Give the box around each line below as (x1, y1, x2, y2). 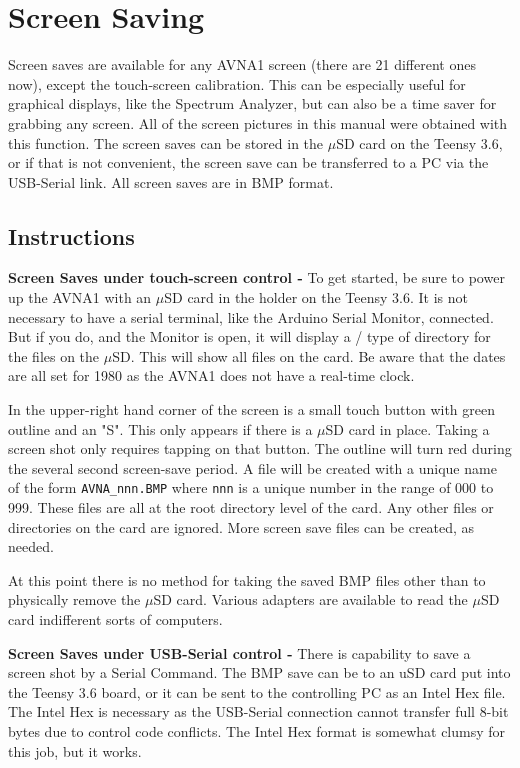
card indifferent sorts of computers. (8, 609, 223, 630)
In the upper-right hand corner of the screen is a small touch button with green (8, 399, 495, 420)
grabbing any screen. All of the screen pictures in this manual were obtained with (8, 112, 508, 133)
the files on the (8, 345, 100, 366)
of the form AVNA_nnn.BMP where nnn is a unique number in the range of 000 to (8, 477, 494, 498)
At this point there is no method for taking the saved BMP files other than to (8, 569, 486, 590)
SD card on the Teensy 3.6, (336, 132, 503, 153)
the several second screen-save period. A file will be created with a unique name (8, 457, 497, 478)
